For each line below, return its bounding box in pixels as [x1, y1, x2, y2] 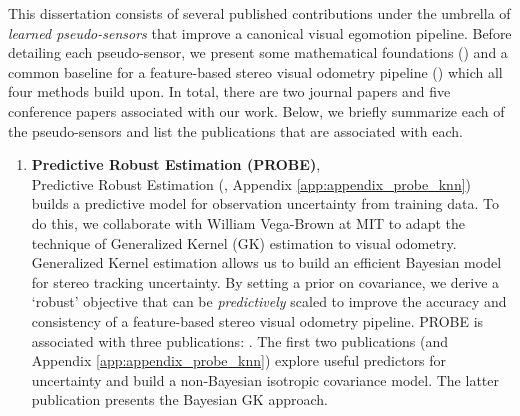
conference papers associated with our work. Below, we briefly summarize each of [8, 100, 505, 121]
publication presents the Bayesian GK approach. [31, 389, 328, 410]
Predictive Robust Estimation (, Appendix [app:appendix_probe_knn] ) [31, 173, 472, 194]
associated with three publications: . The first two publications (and [31, 330, 449, 351]
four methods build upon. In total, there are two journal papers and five [8, 81, 451, 102]
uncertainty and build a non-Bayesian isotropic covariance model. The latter [31, 369, 499, 390]
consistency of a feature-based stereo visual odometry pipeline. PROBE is [31, 310, 484, 331]
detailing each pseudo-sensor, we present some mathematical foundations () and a [8, 42, 508, 63]
